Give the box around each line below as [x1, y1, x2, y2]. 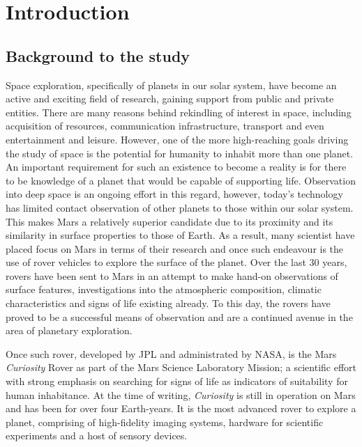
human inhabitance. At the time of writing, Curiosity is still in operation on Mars [6, 387, 356, 402]
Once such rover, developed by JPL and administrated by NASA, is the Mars [6, 346, 337, 361]
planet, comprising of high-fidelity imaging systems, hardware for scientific [6, 414, 324, 429]
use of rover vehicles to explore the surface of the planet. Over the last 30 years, [6, 255, 347, 269]
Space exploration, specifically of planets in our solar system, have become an [6, 77, 337, 92]
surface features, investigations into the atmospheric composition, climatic [6, 282, 322, 297]
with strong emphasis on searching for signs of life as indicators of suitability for [6, 374, 348, 389]
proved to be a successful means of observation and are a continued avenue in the [6, 309, 353, 324]
